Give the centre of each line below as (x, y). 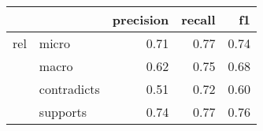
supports (63, 112)
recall (198, 19)
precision (141, 19)
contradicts (69, 89)
